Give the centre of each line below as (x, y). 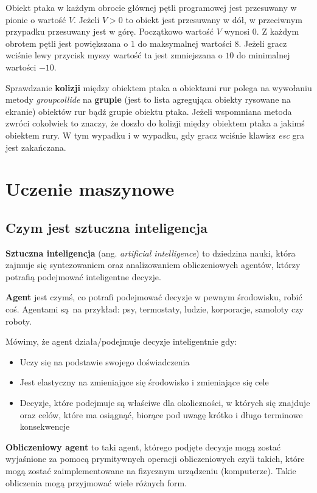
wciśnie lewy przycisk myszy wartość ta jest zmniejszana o (114, 55)
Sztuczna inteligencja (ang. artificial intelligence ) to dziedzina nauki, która (151, 253)
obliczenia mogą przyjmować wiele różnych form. (96, 482)
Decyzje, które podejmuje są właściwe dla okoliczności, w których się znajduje (165, 403)
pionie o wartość (36, 19)
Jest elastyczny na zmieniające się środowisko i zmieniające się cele (144, 382)
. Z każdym (278, 31)
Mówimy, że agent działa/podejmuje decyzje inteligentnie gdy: (121, 341)
